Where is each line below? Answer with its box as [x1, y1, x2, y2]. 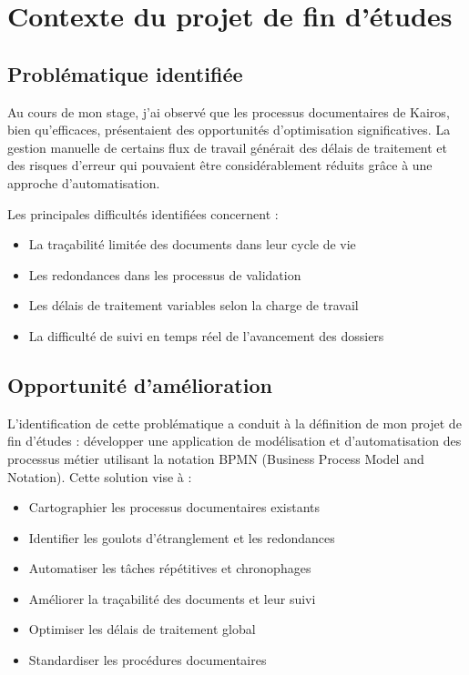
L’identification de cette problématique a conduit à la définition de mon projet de [7, 413, 462, 432]
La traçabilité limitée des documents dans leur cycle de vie [28, 235, 356, 254]
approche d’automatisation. [7, 173, 160, 192]
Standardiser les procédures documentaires [28, 650, 267, 670]
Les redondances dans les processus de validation [28, 265, 301, 284]
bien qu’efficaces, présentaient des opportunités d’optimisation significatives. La [7, 120, 451, 139]
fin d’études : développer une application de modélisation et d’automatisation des [7, 431, 462, 450]
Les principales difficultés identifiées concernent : [7, 204, 279, 223]
